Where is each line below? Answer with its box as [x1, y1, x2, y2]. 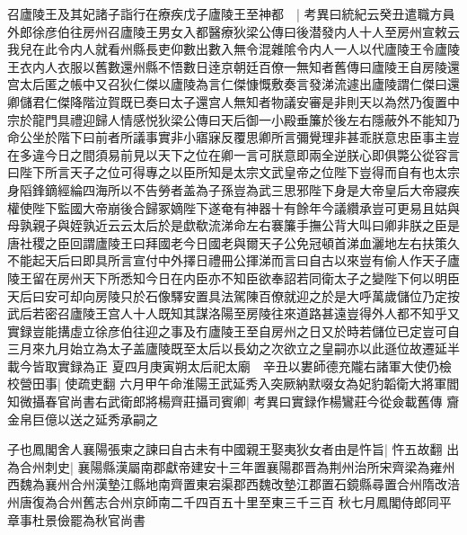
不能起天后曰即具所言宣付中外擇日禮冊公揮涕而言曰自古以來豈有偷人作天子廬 [7, 251, 460, 270]
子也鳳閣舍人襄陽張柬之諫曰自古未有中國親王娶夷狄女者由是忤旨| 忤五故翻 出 [7, 440, 460, 459]
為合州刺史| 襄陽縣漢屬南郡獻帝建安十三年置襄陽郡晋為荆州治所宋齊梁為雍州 [7, 457, 455, 476]
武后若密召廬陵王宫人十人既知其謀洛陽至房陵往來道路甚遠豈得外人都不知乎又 [7, 304, 460, 323]
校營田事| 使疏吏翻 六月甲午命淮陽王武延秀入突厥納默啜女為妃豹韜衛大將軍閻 [7, 374, 460, 393]
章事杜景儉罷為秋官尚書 [7, 510, 145, 529]
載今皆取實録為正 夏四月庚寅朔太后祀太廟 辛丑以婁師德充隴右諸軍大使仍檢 [7, 356, 452, 375]
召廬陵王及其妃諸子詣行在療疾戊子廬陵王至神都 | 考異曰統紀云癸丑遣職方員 [7, 4, 455, 22]
